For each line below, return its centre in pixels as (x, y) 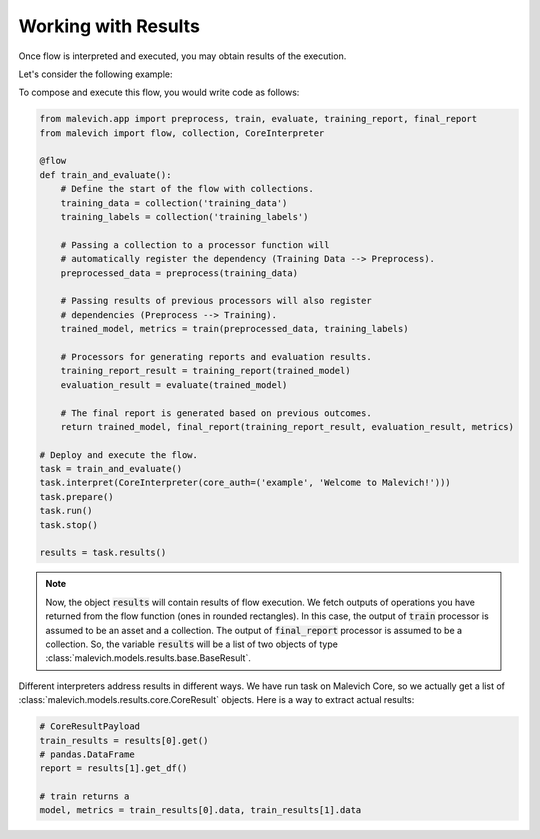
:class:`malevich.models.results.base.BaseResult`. (148, 658)
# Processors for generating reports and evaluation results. (216, 356)
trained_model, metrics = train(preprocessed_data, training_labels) (234, 329)
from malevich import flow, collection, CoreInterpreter (182, 133)
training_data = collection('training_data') (174, 203)
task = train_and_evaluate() (111, 469)
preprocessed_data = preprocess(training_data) (179, 273)
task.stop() (69, 524)
